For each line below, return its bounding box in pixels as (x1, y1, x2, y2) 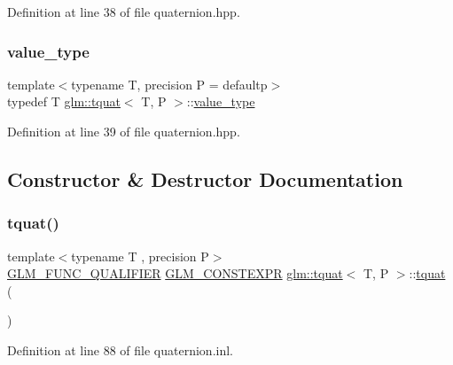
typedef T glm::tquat (7, 92, 121, 111)
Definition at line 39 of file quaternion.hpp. (7, 122, 240, 140)
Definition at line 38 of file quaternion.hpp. (7, 3, 240, 20)
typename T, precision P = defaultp (71, 74, 268, 93)
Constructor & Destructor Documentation (7, 165, 403, 192)
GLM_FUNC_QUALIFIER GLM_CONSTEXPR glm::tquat (7, 264, 343, 283)
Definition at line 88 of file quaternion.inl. (7, 340, 234, 359)
